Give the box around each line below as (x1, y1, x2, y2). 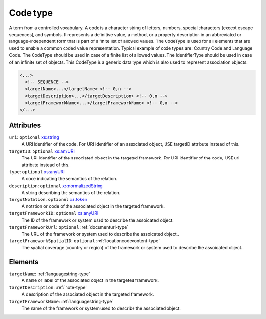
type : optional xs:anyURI (9, 168, 65, 175)
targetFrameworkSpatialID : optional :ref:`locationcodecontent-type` (9, 238, 160, 244)
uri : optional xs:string (9, 134, 59, 140)
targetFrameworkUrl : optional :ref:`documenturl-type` (9, 224, 129, 230)
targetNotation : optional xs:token (9, 197, 88, 202)
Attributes (9, 121, 41, 129)
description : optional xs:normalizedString (9, 183, 103, 189)
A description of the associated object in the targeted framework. (21, 291, 154, 297)
